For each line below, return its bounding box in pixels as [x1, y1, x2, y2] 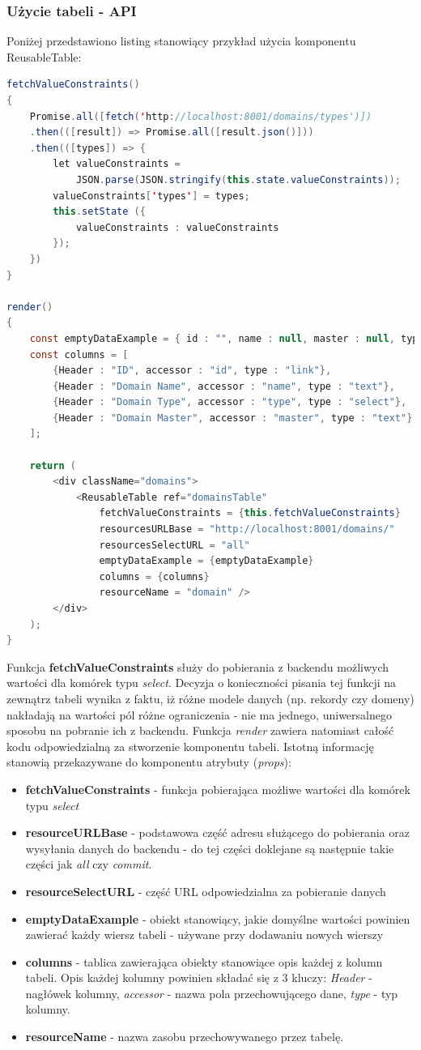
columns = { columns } [99, 570, 210, 583]
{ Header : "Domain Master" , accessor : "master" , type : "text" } [53, 412, 413, 424]
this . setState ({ [53, 206, 146, 218]
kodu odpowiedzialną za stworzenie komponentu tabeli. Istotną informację [6, 737, 374, 754]
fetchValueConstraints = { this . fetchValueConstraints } [99, 507, 401, 519]
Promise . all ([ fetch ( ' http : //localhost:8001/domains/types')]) [29, 110, 372, 122]
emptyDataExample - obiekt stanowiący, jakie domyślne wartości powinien [25, 910, 410, 927]
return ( [29, 459, 76, 472]
